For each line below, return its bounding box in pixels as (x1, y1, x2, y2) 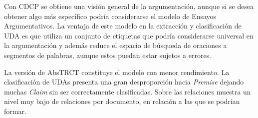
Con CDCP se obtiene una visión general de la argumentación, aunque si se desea (4, 1, 254, 11)
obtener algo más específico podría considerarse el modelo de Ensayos (4, 10, 217, 21)
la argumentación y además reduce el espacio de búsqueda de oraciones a (4, 40, 227, 50)
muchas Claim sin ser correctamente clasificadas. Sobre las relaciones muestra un (4, 86, 251, 96)
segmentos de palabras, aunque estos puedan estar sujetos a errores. (4, 49, 212, 60)
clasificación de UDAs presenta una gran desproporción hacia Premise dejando (4, 76, 244, 87)
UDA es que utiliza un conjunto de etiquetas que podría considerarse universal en (4, 30, 254, 40)
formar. (4, 105, 26, 116)
